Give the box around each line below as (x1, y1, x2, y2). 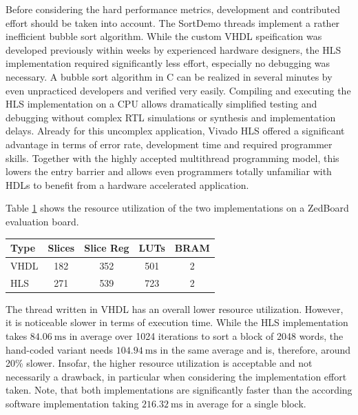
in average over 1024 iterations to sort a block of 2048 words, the (69, 328, 344, 343)
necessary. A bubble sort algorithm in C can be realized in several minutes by (6, 69, 333, 83)
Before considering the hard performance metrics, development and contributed (6, 2, 340, 16)
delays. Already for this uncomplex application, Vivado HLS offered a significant (6, 123, 345, 138)
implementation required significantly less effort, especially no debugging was (6, 56, 330, 70)
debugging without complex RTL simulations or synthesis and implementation (6, 110, 336, 124)
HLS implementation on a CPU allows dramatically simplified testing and (6, 97, 317, 111)
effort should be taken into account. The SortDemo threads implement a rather (6, 15, 340, 30)
